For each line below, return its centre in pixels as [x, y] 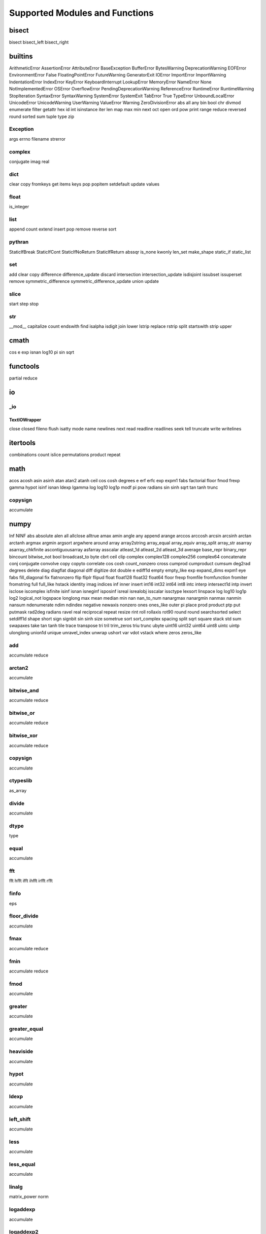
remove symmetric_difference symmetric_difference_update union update [84, 281]
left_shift [20, 1119]
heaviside [21, 1051]
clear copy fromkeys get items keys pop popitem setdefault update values [84, 184]
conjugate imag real [29, 161]
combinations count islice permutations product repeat [65, 455]
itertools [22, 443]
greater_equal [26, 1029]
